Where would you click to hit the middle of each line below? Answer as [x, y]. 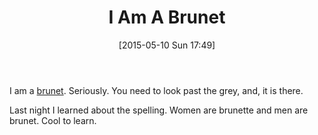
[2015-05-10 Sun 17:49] [167, 45]
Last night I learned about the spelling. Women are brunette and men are [159, 110]
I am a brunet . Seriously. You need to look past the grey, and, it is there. [156, 90]
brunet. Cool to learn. [53, 120]
